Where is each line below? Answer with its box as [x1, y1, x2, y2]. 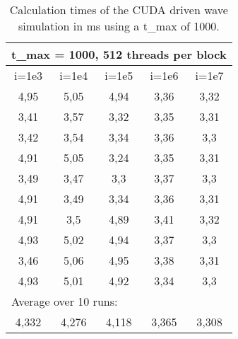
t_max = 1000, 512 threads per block [11, 46, 227, 62]
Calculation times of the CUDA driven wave [9, 1, 228, 18]
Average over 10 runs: [11, 293, 118, 309]
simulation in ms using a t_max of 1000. [18, 18, 220, 34]
